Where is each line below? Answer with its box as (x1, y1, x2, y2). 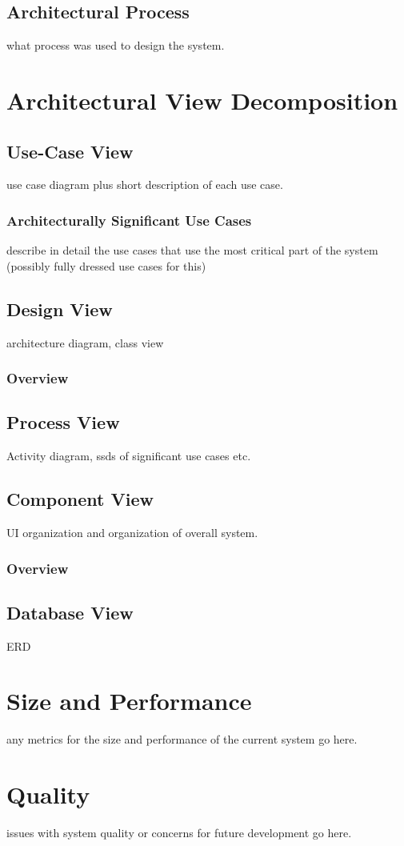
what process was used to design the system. (6, 37, 225, 54)
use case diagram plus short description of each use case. (6, 176, 283, 193)
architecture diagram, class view (6, 334, 164, 351)
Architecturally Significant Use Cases (6, 210, 252, 230)
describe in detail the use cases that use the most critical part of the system (6, 242, 378, 259)
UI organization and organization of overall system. (6, 524, 258, 541)
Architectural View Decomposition (6, 83, 398, 116)
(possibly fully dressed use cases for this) (6, 257, 206, 274)
